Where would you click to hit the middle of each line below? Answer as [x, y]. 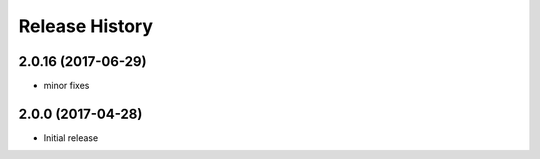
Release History [86, 26]
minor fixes [66, 86]
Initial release [71, 137]
